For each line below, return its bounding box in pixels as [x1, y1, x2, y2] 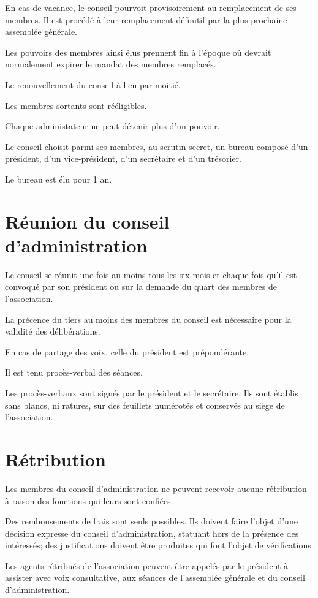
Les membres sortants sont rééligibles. [5, 99, 147, 112]
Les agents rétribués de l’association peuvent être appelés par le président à [5, 559, 289, 572]
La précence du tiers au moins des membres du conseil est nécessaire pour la [5, 312, 292, 325]
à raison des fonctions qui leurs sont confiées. [5, 494, 173, 507]
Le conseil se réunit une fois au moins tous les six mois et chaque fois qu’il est [5, 268, 297, 281]
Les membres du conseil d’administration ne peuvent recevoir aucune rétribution [5, 482, 307, 494]
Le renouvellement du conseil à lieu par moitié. [5, 78, 181, 91]
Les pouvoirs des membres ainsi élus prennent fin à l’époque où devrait [5, 45, 271, 58]
